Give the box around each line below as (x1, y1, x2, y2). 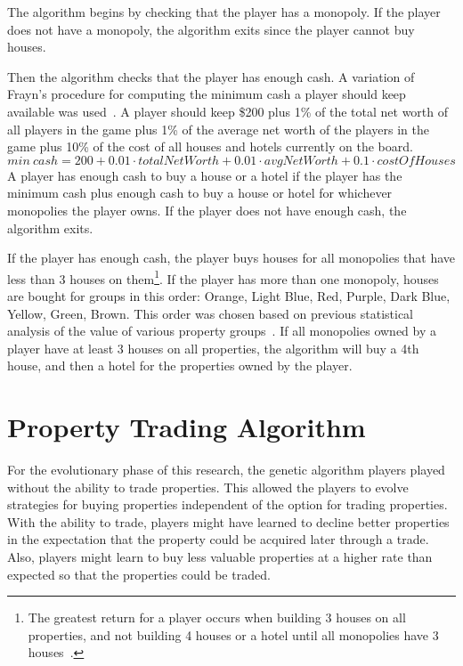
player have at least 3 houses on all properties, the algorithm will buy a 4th (7, 338, 419, 357)
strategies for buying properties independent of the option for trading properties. (7, 495, 448, 514)
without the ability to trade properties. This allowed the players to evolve (7, 477, 409, 496)
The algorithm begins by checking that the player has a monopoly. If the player (7, 3, 441, 20)
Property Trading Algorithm (7, 409, 366, 445)
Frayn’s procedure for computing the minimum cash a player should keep (7, 85, 406, 103)
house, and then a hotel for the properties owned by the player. (7, 356, 353, 375)
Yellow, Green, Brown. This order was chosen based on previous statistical (7, 304, 413, 322)
